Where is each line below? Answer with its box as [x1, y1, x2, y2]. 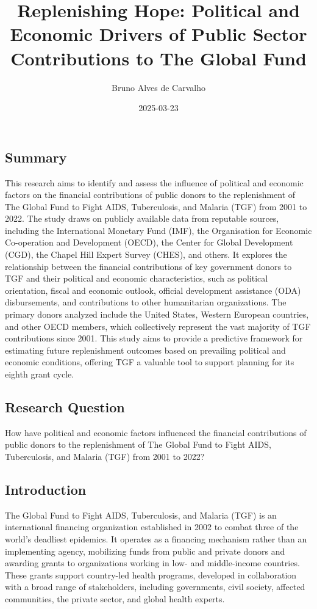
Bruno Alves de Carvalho [112, 81, 205, 93]
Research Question [5, 397, 125, 416]
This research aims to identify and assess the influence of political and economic [5, 176, 304, 189]
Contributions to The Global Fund [10, 45, 307, 70]
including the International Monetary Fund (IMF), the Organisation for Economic [5, 224, 312, 236]
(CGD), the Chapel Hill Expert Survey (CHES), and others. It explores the [5, 248, 287, 261]
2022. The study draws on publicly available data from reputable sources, [5, 212, 279, 225]
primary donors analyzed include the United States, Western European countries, [5, 308, 309, 321]
